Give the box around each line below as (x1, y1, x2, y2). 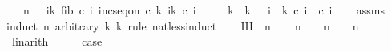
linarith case (11, 33, 103, 50)
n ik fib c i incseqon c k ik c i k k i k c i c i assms (22, 2, 385, 18)
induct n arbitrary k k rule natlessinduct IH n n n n (6, 17, 359, 34)
